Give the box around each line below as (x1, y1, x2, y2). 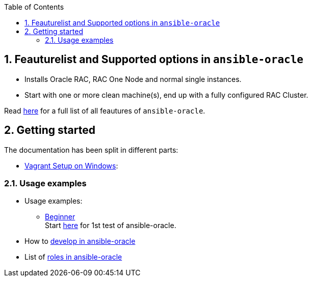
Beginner (45, 212, 75, 221)
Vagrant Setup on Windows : (24, 161, 118, 170)
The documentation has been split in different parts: (4, 145, 178, 154)
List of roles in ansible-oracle (24, 252, 122, 262)
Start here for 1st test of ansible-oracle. (45, 221, 176, 230)
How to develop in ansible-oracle (24, 237, 136, 246)
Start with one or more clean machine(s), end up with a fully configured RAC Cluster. (24, 90, 308, 99)
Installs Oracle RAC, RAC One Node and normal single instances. (24, 74, 242, 83)
